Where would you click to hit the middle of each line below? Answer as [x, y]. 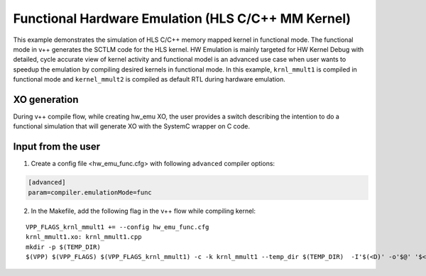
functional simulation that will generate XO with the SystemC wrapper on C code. [131, 126]
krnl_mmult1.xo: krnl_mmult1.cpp [84, 237]
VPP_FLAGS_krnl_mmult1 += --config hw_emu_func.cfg [118, 227]
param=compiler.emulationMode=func [90, 192]
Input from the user [57, 147]
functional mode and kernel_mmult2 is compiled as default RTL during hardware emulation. [149, 79]
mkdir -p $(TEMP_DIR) [63, 247]
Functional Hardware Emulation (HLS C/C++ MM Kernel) [182, 18]
